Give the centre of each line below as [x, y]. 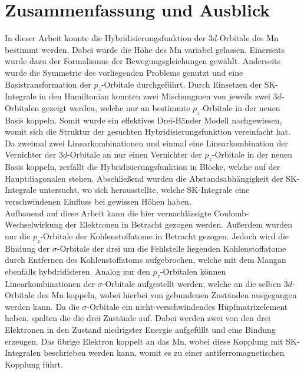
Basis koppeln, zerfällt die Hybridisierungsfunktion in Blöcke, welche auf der [143, 167]
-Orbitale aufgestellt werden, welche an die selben [191, 283]
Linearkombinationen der [50, 283]
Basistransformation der [48, 84]
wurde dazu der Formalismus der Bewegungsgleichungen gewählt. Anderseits [143, 61]
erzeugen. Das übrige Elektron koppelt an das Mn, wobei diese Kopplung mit [144, 341]
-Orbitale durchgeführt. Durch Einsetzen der [181, 84]
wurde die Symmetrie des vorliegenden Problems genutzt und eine [124, 72]
